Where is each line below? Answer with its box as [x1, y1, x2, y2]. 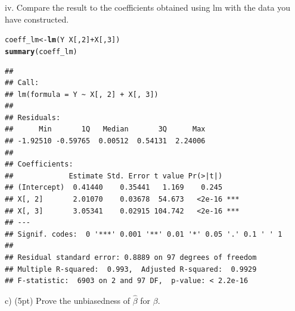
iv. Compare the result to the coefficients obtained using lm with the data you [5, 1, 291, 13]
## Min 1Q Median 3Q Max [5, 125, 206, 134]
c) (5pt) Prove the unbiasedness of [5, 294, 131, 306]
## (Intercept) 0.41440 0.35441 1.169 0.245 [5, 183, 223, 192]
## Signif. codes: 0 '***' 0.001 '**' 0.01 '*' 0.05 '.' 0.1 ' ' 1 [5, 230, 282, 238]
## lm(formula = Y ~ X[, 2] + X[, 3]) [5, 90, 159, 99]
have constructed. [5, 12, 69, 25]
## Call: [5, 78, 39, 87]
